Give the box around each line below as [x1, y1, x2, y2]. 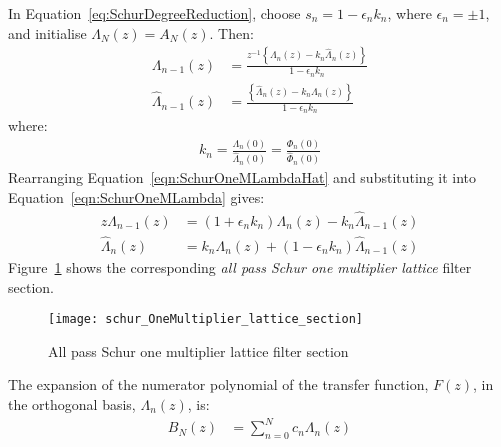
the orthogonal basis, [8, 393, 136, 414]
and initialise [8, 22, 87, 43]
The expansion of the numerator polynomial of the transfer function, [8, 374, 429, 395]
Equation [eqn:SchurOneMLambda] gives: [8, 186, 265, 207]
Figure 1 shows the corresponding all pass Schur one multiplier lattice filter [8, 256, 472, 277]
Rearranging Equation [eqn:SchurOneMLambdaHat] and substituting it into [8, 167, 477, 188]
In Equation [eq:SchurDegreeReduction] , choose [8, 3, 301, 23]
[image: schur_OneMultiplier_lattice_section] [48, 312, 363, 327]
